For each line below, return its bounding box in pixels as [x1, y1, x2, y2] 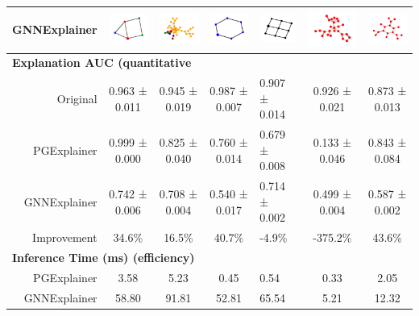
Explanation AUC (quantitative [12, 54, 192, 71]
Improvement [32, 229, 97, 246]
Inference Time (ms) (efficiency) [12, 249, 195, 266]
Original [56, 89, 97, 106]
